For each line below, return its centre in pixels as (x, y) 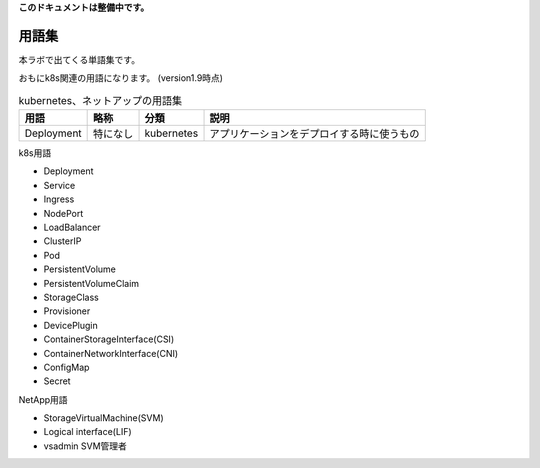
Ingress (59, 199)
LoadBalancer (72, 227)
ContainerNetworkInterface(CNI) (111, 353)
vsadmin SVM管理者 (85, 446)
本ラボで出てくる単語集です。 (79, 59)
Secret (57, 381)
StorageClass (71, 297)
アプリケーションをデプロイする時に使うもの (314, 134)
